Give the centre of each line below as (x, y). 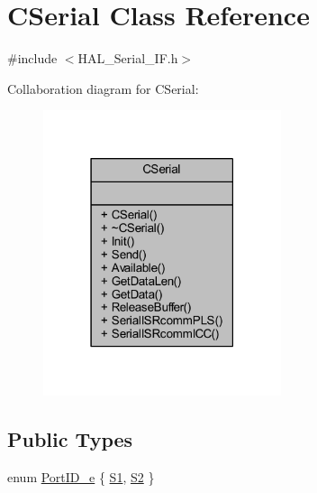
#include (32, 58)
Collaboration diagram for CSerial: (103, 88)
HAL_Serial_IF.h (128, 58)
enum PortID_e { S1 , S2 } (81, 476)
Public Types (70, 439)
